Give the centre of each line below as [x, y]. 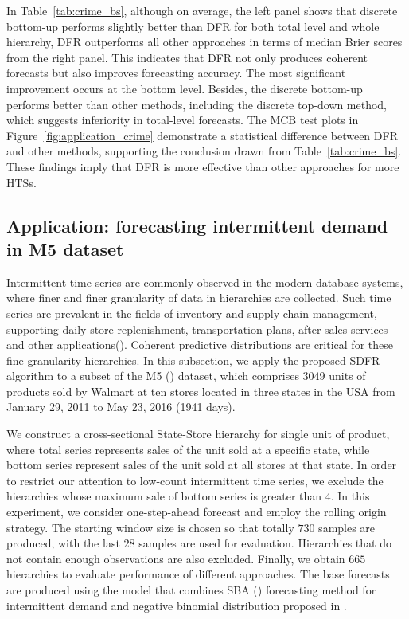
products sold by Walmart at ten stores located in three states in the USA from [201, 391]
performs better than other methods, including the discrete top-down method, [197, 104]
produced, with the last [63, 543]
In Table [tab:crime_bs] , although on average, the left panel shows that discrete [202, 10]
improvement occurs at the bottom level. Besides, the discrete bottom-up [185, 88]
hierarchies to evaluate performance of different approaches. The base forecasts [198, 574]
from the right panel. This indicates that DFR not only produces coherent [187, 57]
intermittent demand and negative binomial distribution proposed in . [177, 605]
